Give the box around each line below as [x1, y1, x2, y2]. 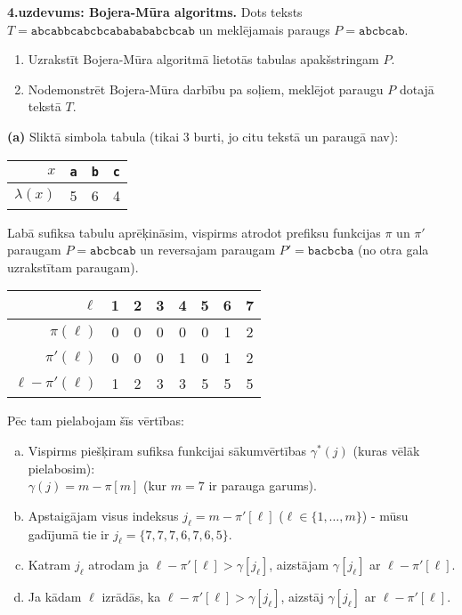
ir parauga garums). [208, 476, 317, 495]
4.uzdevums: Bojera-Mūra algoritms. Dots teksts [7, 3, 303, 20]
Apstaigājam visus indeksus [28, 506, 179, 524]
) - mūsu [361, 506, 409, 524]
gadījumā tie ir [28, 524, 109, 543]
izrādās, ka [101, 587, 161, 606]
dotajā [399, 79, 434, 98]
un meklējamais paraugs [199, 20, 330, 38]
